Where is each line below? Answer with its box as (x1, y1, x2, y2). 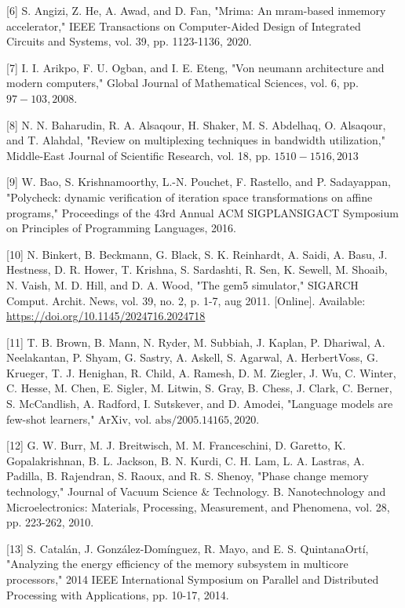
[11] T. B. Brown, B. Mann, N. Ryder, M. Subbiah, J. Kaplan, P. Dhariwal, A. (6, 333, 385, 350)
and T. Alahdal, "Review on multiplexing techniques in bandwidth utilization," (6, 132, 385, 148)
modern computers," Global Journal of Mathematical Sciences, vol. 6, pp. (6, 75, 359, 91)
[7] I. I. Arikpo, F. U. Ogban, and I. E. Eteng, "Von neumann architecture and (6, 59, 385, 75)
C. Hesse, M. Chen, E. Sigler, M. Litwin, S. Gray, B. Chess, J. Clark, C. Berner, (6, 380, 392, 396)
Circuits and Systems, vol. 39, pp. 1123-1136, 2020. (6, 33, 252, 49)
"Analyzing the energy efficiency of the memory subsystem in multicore (6, 555, 348, 572)
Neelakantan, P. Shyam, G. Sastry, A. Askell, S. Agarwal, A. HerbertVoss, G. (6, 349, 378, 366)
